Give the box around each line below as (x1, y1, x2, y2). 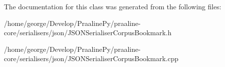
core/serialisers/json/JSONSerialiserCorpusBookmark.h (4, 27, 172, 38)
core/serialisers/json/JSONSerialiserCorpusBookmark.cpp (4, 53, 179, 64)
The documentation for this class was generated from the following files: (4, 1, 222, 11)
